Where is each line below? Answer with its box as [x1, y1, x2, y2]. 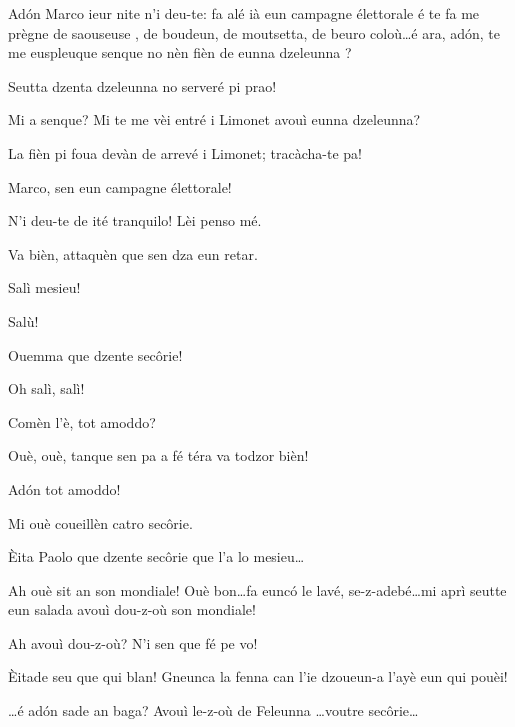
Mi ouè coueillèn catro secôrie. [8, 512, 193, 533]
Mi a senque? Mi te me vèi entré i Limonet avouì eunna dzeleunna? [8, 109, 421, 130]
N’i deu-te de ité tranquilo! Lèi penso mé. [8, 210, 262, 231]
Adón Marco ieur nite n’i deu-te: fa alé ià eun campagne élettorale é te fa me [8, 3, 480, 23]
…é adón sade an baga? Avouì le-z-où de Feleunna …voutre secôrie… [8, 700, 419, 721]
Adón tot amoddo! [8, 478, 121, 499]
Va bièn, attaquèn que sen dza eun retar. [8, 243, 258, 264]
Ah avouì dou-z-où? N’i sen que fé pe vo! [8, 632, 258, 653]
